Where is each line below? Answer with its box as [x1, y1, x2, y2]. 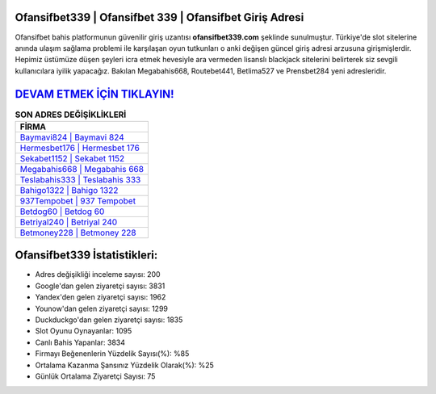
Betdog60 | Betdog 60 [19, 206, 105, 217]
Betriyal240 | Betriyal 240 [19, 216, 118, 228]
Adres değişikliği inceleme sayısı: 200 [35, 270, 161, 279]
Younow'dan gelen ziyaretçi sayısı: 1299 [35, 304, 169, 313]
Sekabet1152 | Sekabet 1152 [19, 153, 125, 164]
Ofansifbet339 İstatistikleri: [15, 249, 158, 262]
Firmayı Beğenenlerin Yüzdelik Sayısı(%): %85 [35, 349, 190, 358]
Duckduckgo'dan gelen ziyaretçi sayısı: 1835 [35, 315, 183, 325]
